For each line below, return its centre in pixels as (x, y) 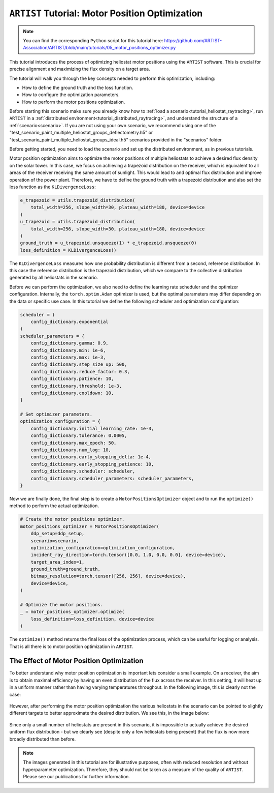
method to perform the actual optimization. (54, 506)
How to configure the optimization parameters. (71, 95)
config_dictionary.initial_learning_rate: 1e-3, (92, 428)
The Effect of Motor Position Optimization (77, 661)
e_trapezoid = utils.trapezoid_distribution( (78, 200)
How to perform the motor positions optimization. (74, 102)
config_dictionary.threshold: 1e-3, (76, 386)
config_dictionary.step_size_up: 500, (79, 364)
